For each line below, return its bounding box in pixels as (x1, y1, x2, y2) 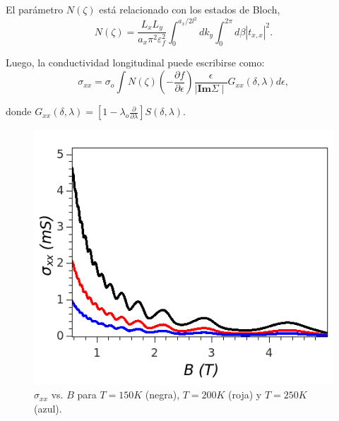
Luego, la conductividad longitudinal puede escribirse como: (6, 55, 265, 70)
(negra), (145, 387, 180, 402)
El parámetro (6, 2, 64, 16)
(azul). (34, 401, 62, 415)
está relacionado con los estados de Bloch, (99, 2, 280, 16)
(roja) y (228, 387, 262, 402)
